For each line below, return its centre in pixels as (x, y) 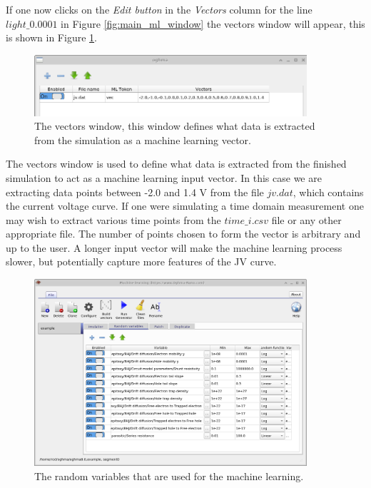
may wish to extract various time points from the (113, 219)
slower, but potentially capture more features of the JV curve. (141, 261)
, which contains (328, 192)
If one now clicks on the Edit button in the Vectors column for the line (159, 9)
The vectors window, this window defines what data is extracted (175, 126)
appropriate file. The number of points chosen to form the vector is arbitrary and (183, 234)
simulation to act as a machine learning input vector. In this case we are (164, 177)
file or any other (306, 219)
